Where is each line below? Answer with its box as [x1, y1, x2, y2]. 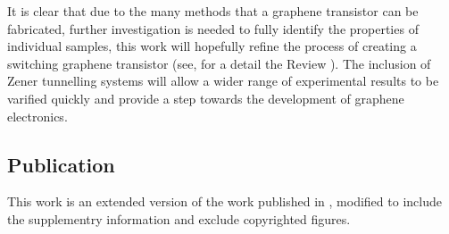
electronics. [7, 106, 68, 125]
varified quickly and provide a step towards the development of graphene [7, 88, 404, 107]
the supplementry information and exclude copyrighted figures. [7, 209, 351, 228]
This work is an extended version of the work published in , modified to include [7, 192, 442, 211]
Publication [7, 150, 115, 178]
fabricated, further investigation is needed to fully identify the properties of [7, 19, 419, 38]
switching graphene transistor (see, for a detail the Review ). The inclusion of [7, 54, 431, 72]
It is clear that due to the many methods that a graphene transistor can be [7, 2, 419, 20]
